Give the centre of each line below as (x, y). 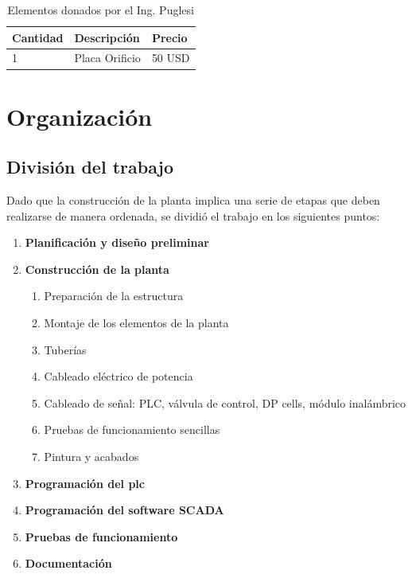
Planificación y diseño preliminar (117, 242)
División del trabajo (90, 167)
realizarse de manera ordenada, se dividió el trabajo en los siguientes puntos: (193, 215)
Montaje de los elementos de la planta (136, 323)
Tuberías (65, 349)
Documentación (68, 563)
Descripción (107, 37)
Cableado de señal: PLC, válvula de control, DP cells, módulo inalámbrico (225, 402)
